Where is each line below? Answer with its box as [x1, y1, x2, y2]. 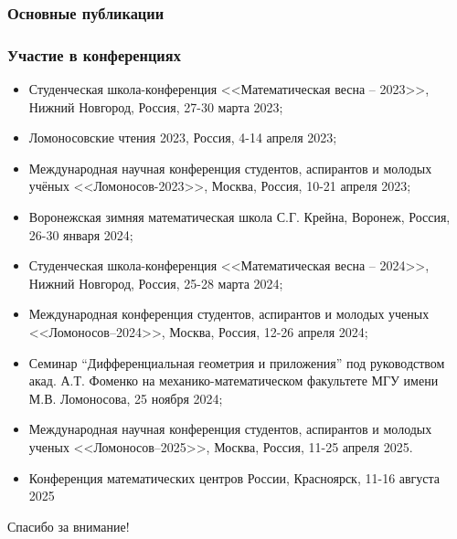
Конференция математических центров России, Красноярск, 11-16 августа [28, 468, 441, 487]
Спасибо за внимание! [7, 516, 130, 535]
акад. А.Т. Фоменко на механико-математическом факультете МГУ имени [28, 371, 439, 390]
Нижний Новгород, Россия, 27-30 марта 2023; [28, 97, 283, 116]
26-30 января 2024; [28, 225, 133, 244]
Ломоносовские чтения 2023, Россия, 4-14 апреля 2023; [28, 128, 337, 147]
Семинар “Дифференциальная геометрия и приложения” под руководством [28, 353, 445, 372]
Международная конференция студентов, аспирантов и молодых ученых [28, 304, 430, 323]
